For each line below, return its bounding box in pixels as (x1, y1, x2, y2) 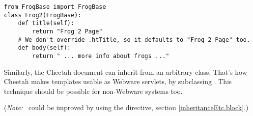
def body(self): (18, 44, 71, 52)
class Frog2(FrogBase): (4, 11, 82, 19)
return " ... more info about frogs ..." (32, 52, 169, 59)
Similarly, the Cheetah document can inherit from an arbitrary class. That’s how (4, 66, 247, 77)
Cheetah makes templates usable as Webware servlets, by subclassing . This (4, 76, 232, 87)
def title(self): (18, 20, 75, 27)
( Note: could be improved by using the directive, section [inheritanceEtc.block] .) (4, 102, 249, 113)
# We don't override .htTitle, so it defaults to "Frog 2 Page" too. (18, 36, 251, 43)
